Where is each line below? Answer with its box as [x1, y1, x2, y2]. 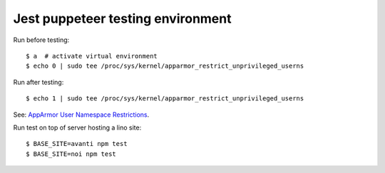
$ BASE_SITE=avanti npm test [26, 140, 128, 148]
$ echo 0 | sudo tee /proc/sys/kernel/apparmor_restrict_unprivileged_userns [26, 62, 304, 70]
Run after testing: [13, 78, 64, 86]
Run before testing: [13, 36, 70, 44]
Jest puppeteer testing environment [13, 11, 232, 26]
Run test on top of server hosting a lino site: [13, 123, 142, 132]
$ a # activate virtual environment [26, 52, 158, 60]
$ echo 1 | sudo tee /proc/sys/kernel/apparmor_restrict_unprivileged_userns [26, 95, 304, 103]
